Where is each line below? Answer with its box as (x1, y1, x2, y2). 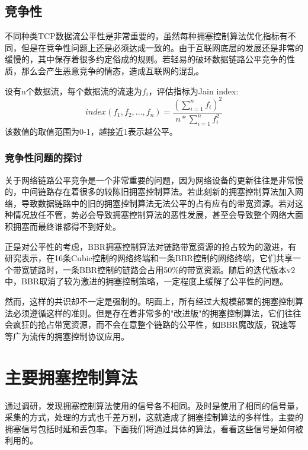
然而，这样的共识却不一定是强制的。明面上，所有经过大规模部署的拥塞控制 (5, 295, 295, 307)
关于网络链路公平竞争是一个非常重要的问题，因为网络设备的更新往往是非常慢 (5, 173, 303, 186)
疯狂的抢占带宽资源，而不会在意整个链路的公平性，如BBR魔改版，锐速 (12, 318, 288, 331)
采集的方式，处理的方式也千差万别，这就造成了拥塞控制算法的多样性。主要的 (5, 411, 303, 423)
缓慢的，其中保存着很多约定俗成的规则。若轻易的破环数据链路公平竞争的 (5, 53, 287, 65)
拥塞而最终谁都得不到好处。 (12, 220, 121, 233)
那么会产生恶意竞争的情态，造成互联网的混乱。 (21, 64, 204, 77)
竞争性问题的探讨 (5, 150, 82, 165)
